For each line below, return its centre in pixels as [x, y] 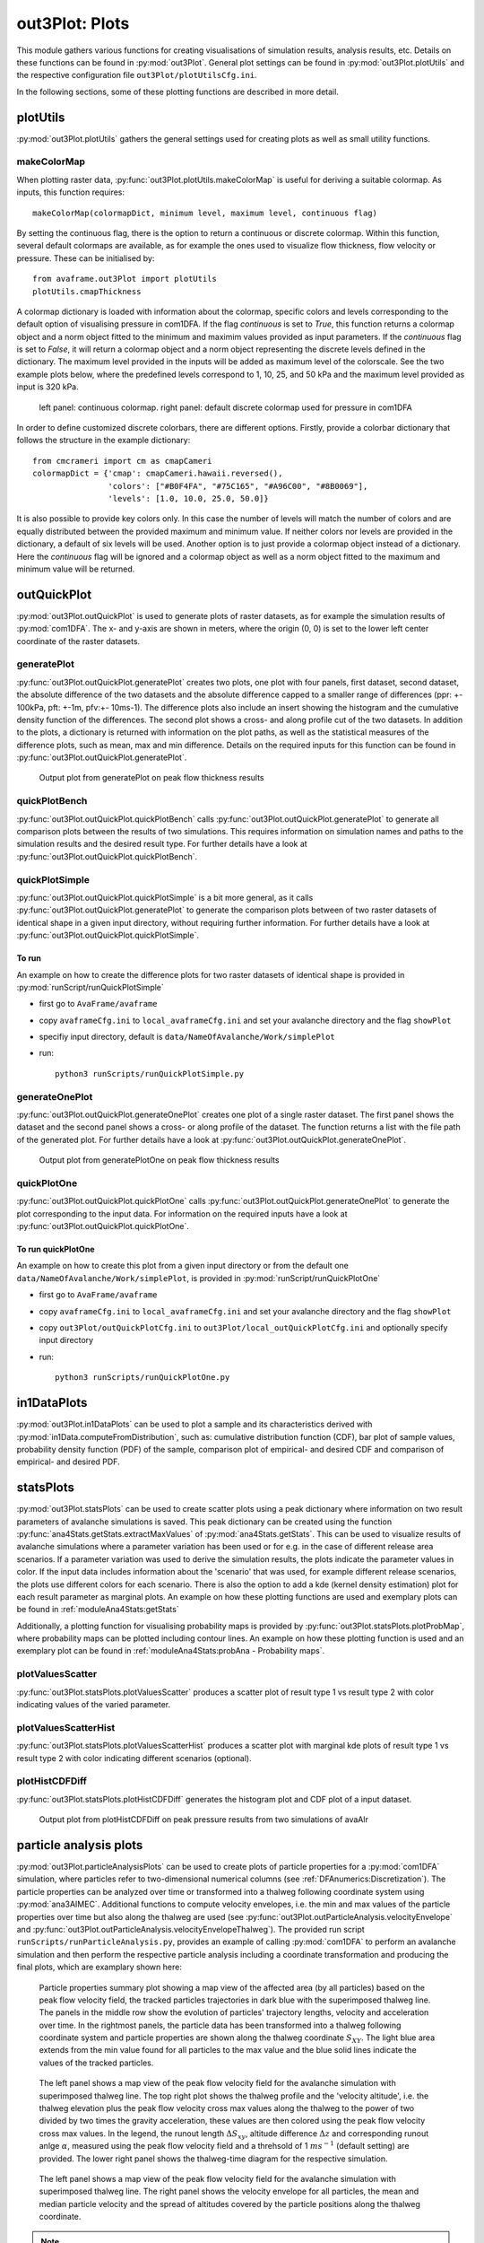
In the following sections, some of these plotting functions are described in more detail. [178, 92]
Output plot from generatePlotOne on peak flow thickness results [159, 1160]
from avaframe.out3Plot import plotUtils [125, 279]
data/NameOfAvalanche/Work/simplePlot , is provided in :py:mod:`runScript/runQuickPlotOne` [199, 1278]
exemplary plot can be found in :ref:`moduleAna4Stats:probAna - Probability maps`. [171, 1651]
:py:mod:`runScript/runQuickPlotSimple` [91, 987]
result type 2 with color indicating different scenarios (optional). [134, 1758]
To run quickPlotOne [56, 1249]
